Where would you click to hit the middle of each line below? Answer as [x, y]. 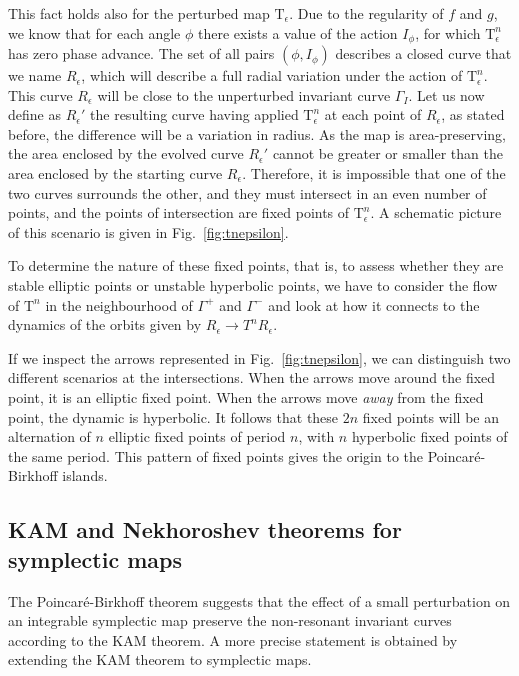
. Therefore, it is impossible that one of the [374, 173]
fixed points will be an [431, 416]
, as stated [473, 114]
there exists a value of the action [297, 32]
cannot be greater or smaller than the [387, 153]
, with [316, 436]
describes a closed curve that [423, 53]
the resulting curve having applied [194, 114]
